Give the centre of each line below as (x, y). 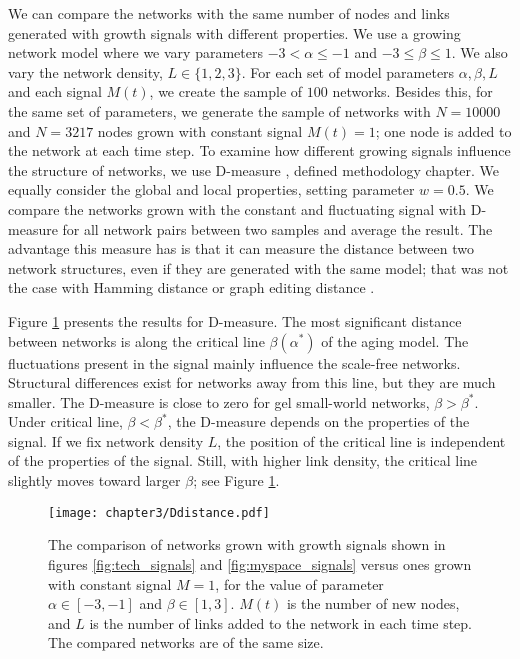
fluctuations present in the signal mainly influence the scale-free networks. (234, 362)
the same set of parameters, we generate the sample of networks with (219, 110)
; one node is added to (443, 130)
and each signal (55, 91)
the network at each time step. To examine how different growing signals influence (259, 150)
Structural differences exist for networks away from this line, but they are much (252, 382)
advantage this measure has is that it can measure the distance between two (241, 248)
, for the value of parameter (299, 583)
